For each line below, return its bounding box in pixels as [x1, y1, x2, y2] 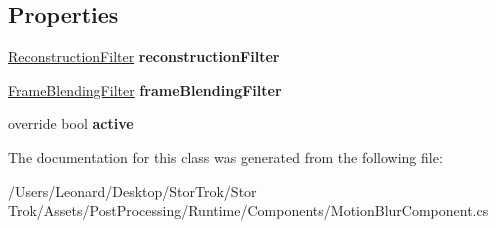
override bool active [8, 113, 134, 134]
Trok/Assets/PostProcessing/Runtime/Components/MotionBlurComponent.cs [8, 200, 489, 221]
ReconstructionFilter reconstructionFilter [8, 46, 280, 67]
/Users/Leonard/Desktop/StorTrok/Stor [8, 180, 257, 201]
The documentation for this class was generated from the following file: [8, 146, 443, 167]
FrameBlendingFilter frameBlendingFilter [8, 79, 282, 100]
